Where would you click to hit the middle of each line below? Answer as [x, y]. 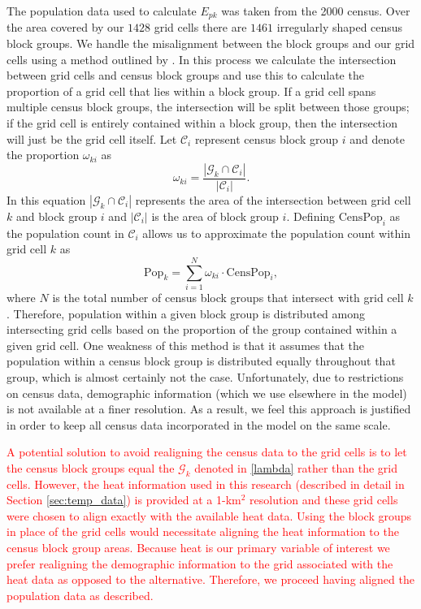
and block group [56, 216]
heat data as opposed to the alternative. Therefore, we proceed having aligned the [210, 579]
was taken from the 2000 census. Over [316, 11]
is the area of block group [215, 216]
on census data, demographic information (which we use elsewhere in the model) [207, 393]
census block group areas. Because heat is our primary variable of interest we [198, 548]
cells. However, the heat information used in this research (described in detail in [206, 484]
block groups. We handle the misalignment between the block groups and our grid [211, 43]
